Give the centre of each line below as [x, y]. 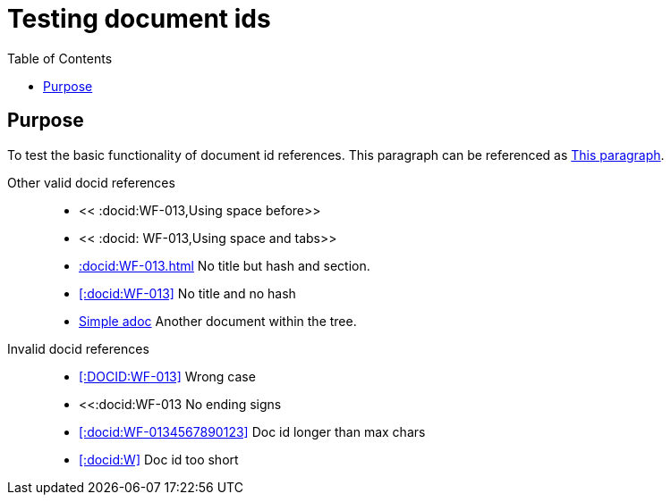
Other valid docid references [91, 182]
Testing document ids [139, 19]
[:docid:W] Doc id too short [159, 459]
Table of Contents [60, 58]
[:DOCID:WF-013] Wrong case [167, 376]
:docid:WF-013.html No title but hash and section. [225, 265]
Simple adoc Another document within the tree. [218, 321]
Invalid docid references [78, 348]
